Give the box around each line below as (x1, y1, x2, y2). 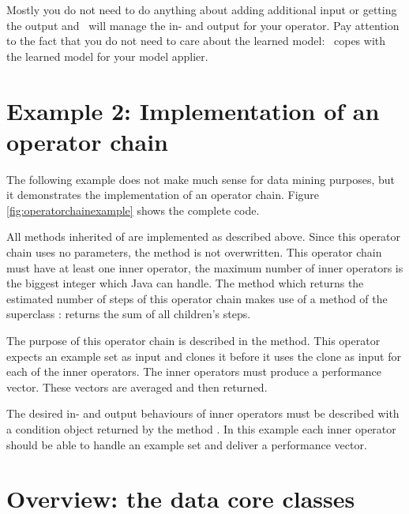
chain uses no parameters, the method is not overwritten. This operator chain (6, 244, 382, 261)
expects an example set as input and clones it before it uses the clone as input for (6, 347, 401, 364)
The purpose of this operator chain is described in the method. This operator (6, 332, 381, 349)
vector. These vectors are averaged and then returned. (6, 378, 268, 395)
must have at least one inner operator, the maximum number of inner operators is (6, 259, 403, 276)
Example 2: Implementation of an (6, 94, 380, 126)
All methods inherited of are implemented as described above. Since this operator (6, 228, 401, 245)
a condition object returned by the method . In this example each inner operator (6, 421, 396, 437)
